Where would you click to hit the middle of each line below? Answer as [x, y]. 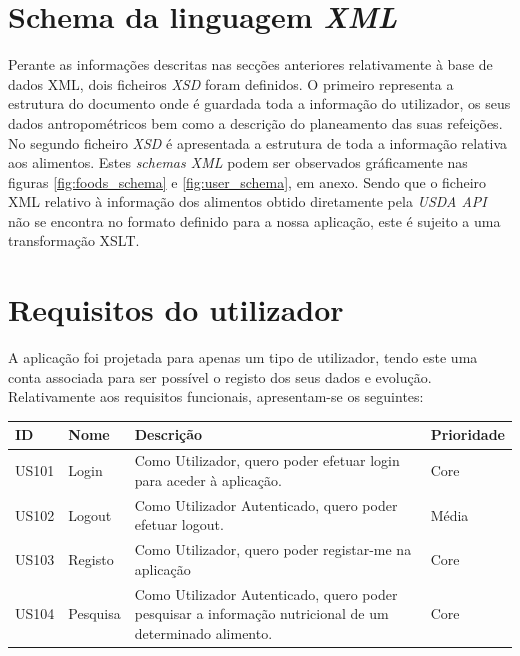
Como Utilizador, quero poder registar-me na [273, 549]
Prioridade [467, 434]
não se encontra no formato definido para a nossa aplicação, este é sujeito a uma [254, 220]
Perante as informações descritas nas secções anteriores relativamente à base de [250, 64]
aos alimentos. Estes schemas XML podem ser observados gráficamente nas [238, 162]
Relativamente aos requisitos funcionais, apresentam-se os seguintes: [216, 396]
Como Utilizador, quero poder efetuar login [267, 460]
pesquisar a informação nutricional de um [261, 613]
